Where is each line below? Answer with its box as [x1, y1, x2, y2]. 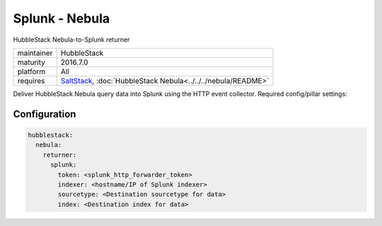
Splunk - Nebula [13, 11, 110, 26]
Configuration [13, 108, 76, 120]
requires [17, 76, 45, 85]
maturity [17, 57, 46, 67]
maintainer [17, 48, 53, 58]
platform [17, 66, 46, 76]
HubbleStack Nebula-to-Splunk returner [13, 35, 130, 44]
